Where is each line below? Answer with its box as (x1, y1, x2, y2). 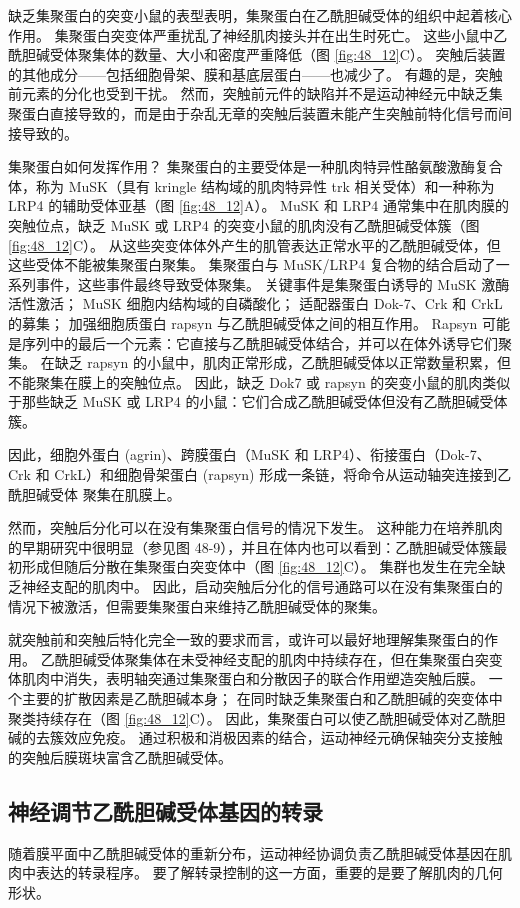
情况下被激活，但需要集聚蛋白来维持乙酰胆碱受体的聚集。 (8, 595, 386, 616)
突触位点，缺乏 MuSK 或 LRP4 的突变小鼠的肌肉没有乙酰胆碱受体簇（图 (8, 214, 480, 235)
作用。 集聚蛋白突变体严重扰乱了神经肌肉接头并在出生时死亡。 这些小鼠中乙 (8, 24, 508, 45)
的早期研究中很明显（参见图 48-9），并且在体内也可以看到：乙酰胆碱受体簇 (8, 536, 494, 557)
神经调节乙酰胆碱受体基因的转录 (8, 795, 323, 826)
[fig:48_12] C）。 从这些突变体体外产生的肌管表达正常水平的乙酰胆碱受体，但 (8, 234, 501, 255)
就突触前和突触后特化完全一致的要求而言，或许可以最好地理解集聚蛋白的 (8, 629, 484, 650)
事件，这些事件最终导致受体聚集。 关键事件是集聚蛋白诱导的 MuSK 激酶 (35, 273, 510, 294)
